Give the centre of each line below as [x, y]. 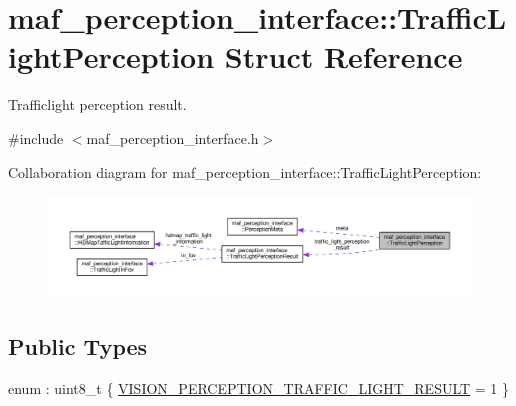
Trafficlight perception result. [97, 104]
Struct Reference [343, 56]
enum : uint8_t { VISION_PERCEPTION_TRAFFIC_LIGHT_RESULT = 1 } [259, 388]
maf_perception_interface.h [172, 137]
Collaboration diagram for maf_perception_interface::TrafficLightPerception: [245, 171]
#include [36, 137]
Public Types [78, 346]
